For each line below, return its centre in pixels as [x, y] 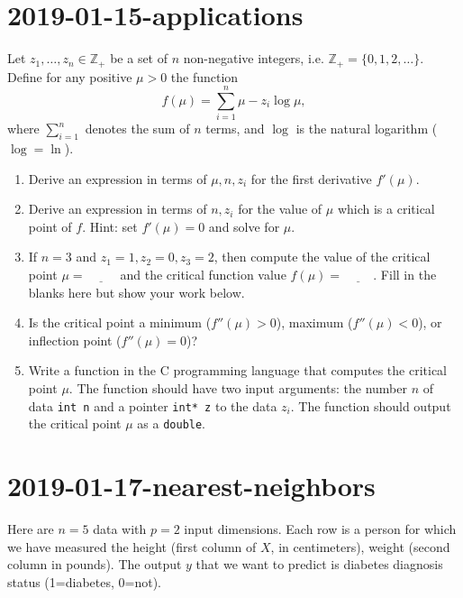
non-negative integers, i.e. [254, 58]
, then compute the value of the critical [322, 257]
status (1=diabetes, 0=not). [84, 581]
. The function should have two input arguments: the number [238, 388]
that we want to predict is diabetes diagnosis [319, 564]
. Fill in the [405, 275]
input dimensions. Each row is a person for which [320, 529]
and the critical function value [203, 275]
